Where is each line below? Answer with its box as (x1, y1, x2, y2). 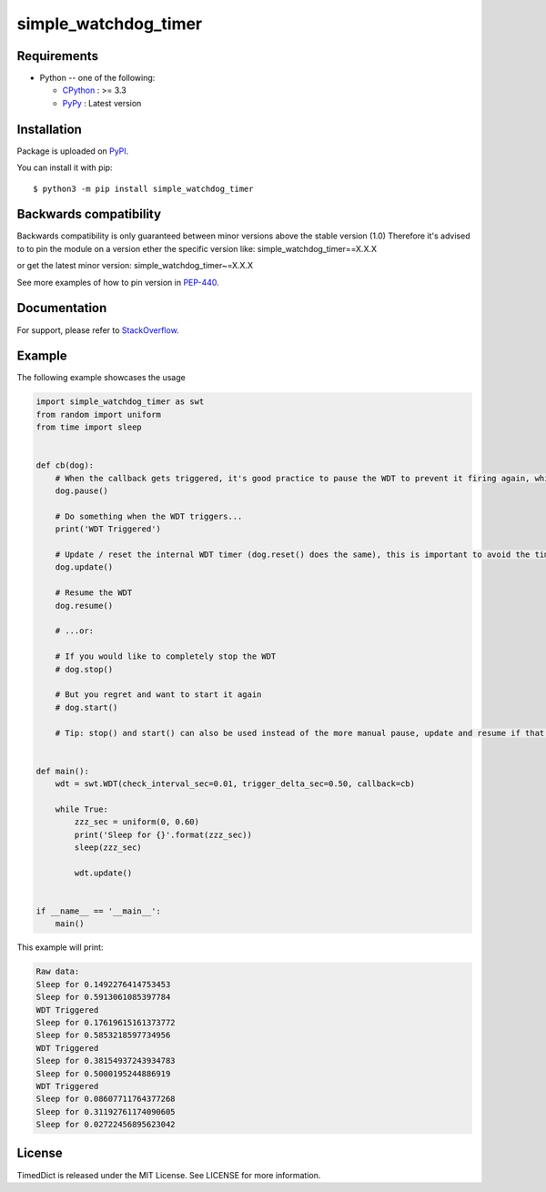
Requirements (16, 48, 99, 64)
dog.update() (55, 562, 114, 572)
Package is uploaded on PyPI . (16, 146, 129, 157)
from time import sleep (35, 422, 143, 432)
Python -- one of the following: (39, 73, 156, 84)
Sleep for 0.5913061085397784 (35, 992, 171, 1003)
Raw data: (35, 966, 80, 977)
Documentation (16, 300, 107, 316)
